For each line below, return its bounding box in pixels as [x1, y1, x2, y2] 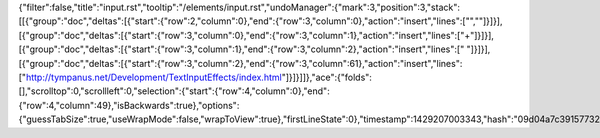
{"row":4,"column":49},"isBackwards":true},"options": [18, 99, 240, 111]
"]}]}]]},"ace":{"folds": [281, 71, 372, 83]
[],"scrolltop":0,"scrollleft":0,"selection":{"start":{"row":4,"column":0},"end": [18, 85, 330, 97]
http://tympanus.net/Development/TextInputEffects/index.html [25, 71, 282, 83]
